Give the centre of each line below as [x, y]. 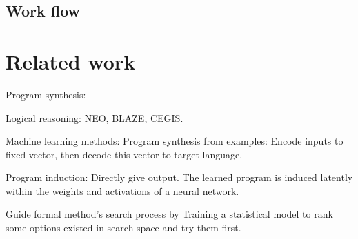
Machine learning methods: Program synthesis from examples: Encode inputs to [175, 141]
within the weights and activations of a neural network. [122, 190]
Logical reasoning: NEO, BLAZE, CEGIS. [95, 117]
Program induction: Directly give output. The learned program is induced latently [179, 177]
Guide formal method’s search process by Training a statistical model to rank [169, 214]
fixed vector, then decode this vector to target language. [124, 154]
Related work [71, 61]
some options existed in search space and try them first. [123, 228]
